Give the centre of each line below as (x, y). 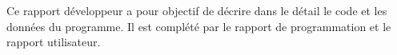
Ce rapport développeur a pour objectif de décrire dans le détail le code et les (197, 10)
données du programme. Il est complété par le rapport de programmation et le (199, 26)
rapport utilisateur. (54, 42)
